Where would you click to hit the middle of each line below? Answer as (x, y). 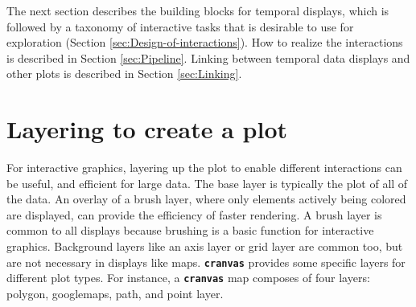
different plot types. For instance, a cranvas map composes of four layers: (188, 278)
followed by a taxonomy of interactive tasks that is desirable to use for (180, 26)
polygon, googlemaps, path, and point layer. (115, 293)
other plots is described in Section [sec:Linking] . (124, 74)
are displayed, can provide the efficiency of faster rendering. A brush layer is (194, 214)
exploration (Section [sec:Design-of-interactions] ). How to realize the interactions (205, 42)
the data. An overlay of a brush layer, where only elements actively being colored (206, 199)
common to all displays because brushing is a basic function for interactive (190, 230)
